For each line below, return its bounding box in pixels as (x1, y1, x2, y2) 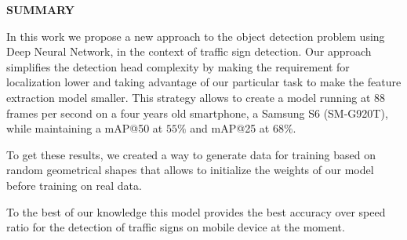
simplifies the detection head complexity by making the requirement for (6, 58, 350, 75)
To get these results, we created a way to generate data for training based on (6, 146, 376, 162)
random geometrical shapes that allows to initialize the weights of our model (6, 162, 374, 178)
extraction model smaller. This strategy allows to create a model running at (6, 89, 371, 105)
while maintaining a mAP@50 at (6, 120, 163, 136)
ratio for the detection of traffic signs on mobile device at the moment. (6, 219, 345, 235)
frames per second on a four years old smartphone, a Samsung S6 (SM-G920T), (6, 104, 388, 121)
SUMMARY (6, 2, 74, 17)
